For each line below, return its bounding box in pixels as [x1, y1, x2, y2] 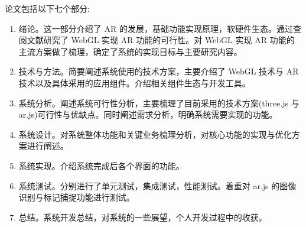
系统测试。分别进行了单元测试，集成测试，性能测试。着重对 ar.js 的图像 [18, 179, 297, 192]
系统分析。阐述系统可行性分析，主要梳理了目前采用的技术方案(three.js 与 [18, 96, 300, 109]
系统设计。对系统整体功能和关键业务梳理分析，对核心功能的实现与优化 [18, 128, 292, 140]
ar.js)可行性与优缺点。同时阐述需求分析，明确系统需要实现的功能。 [18, 108, 278, 121]
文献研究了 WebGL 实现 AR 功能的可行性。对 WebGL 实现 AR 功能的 [27, 34, 295, 46]
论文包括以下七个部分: [5, 2, 90, 14]
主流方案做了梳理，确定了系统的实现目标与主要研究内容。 [18, 45, 242, 57]
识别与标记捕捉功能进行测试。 [18, 191, 135, 203]
